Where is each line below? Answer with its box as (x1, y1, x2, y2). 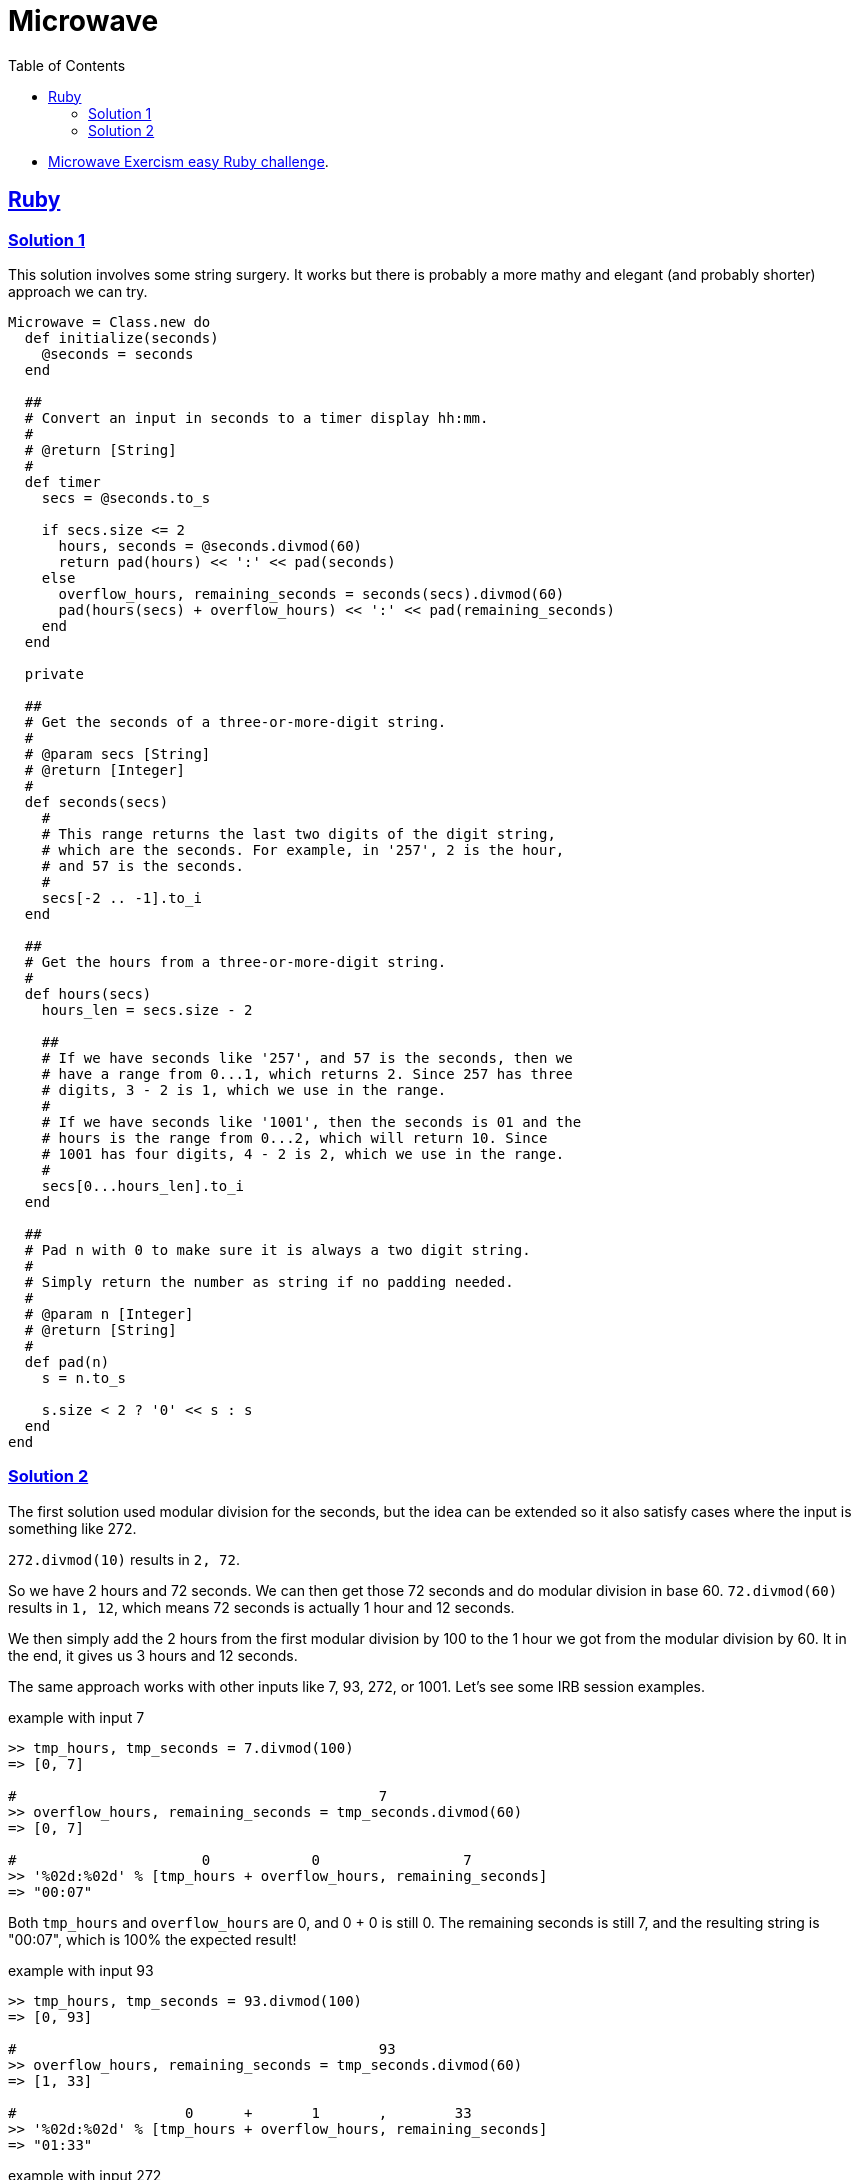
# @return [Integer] (24, 761, 186, 778)
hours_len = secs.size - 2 (41, 1001, 253, 1018)
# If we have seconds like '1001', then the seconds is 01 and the (41, 1113, 582, 1130)
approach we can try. (8, 282, 148, 300)
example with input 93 (8, 1961, 154, 1979)
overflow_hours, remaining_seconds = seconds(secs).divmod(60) (58, 585, 565, 602)
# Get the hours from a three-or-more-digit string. (24, 953, 447, 970)
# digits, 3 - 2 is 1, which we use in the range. (41, 1081, 447, 1098)
